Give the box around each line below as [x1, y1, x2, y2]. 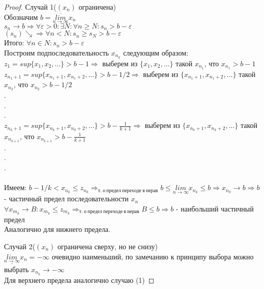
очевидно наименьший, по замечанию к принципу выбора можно [51, 251, 254, 261]
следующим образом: [123, 47, 189, 58]
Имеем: [4, 182, 27, 193]
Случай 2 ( [4, 241, 36, 251]
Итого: [4, 37, 24, 48]
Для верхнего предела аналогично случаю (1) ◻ [4, 274, 155, 285]
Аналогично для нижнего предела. [4, 224, 110, 234]
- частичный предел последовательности [4, 193, 129, 204]
